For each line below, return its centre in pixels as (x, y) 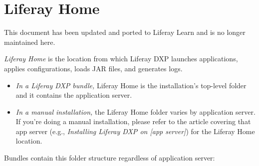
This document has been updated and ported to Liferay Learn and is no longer (125, 32)
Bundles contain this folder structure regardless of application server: (110, 158)
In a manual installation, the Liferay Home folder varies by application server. (135, 111)
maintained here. (30, 42)
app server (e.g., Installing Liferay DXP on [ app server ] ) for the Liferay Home (135, 131)
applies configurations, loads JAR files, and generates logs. (93, 68)
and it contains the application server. (74, 95)
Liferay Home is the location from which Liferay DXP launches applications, (121, 59)
